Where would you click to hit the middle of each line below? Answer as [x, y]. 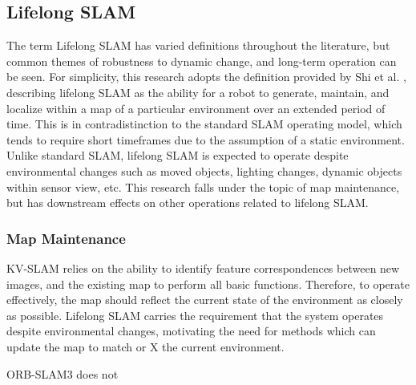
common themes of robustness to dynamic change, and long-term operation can [202, 61]
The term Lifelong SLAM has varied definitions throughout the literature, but [198, 45]
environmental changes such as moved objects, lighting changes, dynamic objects [204, 170]
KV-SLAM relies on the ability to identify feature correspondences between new [203, 267]
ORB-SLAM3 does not [63, 373]
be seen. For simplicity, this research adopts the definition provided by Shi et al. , [206, 77]
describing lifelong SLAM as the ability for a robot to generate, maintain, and [198, 92]
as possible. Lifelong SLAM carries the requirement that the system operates [195, 315]
